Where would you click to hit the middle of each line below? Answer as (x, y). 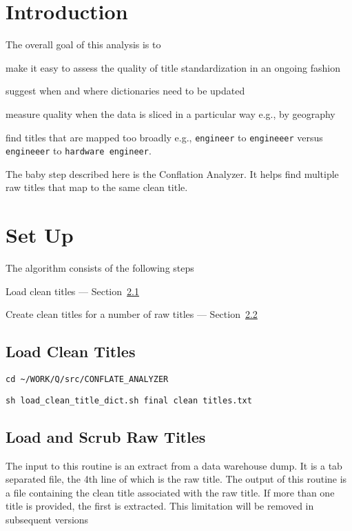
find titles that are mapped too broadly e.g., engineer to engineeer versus (164, 137)
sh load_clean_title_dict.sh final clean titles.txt (129, 400)
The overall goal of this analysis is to (83, 44)
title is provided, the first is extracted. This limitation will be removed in (160, 506)
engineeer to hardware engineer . (79, 151)
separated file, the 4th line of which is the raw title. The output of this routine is (176, 479)
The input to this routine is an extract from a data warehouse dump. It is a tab (174, 465)
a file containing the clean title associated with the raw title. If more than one (170, 492)
